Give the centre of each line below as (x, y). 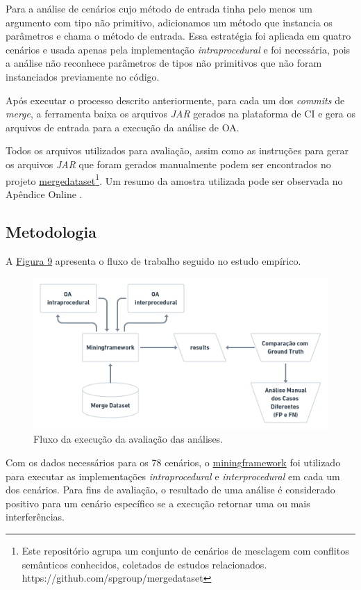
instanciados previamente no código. (83, 76)
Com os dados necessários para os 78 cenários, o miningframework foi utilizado (173, 462)
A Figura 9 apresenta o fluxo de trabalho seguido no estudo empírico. (153, 260)
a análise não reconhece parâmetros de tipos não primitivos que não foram (164, 63)
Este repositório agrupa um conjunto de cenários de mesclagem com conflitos (185, 551)
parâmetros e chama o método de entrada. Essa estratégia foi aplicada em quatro (178, 36)
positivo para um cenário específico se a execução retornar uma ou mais (158, 503)
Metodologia (51, 231)
